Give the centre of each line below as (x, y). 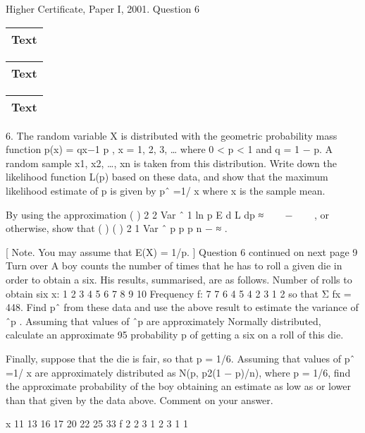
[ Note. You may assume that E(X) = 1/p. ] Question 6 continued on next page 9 (182, 251)
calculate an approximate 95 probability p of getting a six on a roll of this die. (175, 335)
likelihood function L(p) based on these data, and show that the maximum (167, 177)
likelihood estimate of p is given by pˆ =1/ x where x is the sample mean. (166, 190)
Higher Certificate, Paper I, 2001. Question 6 (103, 8)
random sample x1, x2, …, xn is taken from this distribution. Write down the (171, 163)
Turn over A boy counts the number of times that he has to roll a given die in (174, 266)
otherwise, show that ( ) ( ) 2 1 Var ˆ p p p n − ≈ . (117, 228)
